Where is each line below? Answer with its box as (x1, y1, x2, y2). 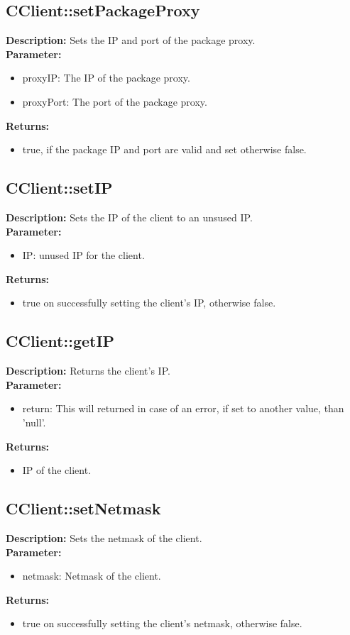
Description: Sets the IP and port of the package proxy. (6, 33, 256, 48)
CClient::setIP (6, 177, 113, 199)
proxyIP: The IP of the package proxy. (22, 70, 190, 85)
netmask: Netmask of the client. (22, 568, 161, 583)
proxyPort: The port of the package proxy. (22, 94, 207, 109)
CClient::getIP (6, 330, 115, 352)
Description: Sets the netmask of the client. (6, 530, 202, 545)
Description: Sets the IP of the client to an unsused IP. (6, 209, 253, 224)
